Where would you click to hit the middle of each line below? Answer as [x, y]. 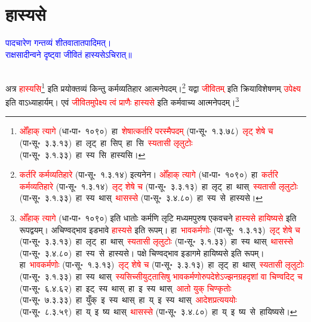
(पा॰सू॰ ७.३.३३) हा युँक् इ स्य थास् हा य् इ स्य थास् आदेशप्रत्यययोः [128, 300]
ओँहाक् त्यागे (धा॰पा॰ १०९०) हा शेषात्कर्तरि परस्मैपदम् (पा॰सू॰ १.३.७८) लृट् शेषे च [146, 131]
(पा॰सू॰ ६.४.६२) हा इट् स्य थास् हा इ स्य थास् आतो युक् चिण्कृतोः [125, 288]
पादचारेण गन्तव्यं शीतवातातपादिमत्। [58, 43]
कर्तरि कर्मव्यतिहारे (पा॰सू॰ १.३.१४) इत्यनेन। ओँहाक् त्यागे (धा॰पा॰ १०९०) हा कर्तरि [149, 174]
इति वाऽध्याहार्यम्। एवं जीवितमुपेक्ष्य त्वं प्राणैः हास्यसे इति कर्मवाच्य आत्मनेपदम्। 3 [122, 101]
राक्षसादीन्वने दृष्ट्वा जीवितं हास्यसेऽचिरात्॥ [69, 54]
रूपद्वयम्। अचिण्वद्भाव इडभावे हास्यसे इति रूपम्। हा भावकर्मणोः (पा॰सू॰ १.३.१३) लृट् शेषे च [160, 229]
